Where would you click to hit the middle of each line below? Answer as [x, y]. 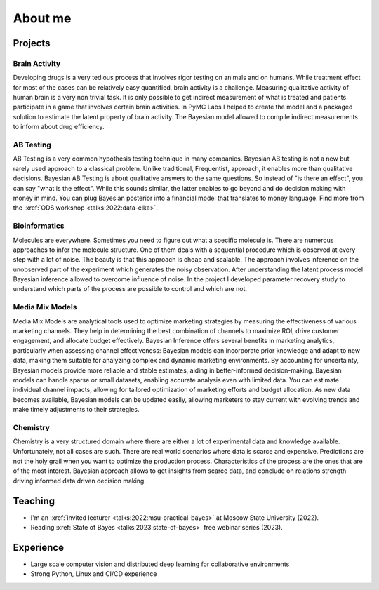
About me [42, 18]
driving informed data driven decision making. [80, 481]
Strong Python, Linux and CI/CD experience [94, 574]
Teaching [34, 501]
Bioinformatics [39, 226]
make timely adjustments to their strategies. [76, 410]
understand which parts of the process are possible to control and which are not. [130, 289]
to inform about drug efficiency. [59, 127]
